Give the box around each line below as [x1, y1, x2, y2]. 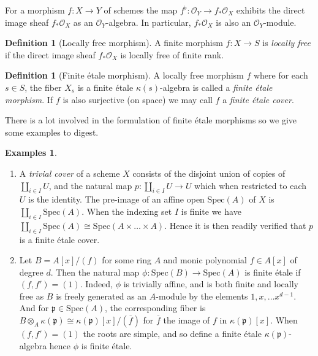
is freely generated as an [56, 289, 147, 302]
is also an [216, 15, 251, 28]
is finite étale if [244, 265, 301, 278]
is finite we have [181, 204, 241, 217]
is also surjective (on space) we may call [62, 93, 213, 106]
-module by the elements [156, 289, 248, 302]
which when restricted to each [194, 179, 307, 192]
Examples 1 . [5, 146, 57, 159]
